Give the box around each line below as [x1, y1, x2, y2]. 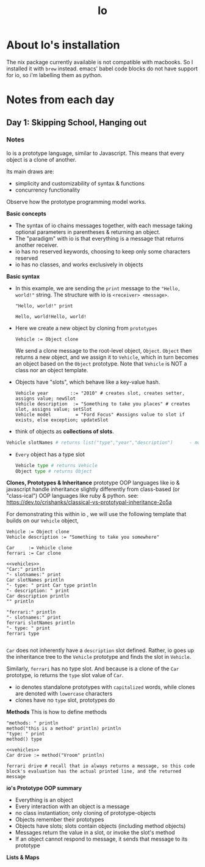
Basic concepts [6, 209, 47, 217]
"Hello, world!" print [15, 302, 73, 309]
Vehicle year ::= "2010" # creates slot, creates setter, [15, 390, 185, 396]
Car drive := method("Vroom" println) [6, 753, 105, 759]
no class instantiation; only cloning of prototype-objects [15, 809, 156, 817]
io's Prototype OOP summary [6, 784, 82, 792]
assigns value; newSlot [15, 396, 76, 402]
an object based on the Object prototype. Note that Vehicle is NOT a [15, 359, 187, 367]
